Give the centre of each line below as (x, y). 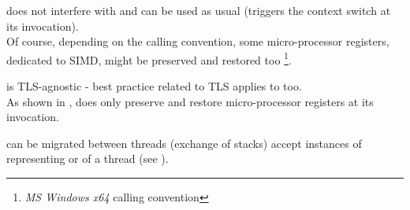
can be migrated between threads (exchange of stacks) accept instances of (184, 143)
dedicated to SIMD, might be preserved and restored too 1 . (149, 58)
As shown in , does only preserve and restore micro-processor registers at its (190, 101)
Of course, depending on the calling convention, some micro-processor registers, (198, 41)
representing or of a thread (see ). (88, 158)
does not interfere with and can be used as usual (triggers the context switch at (199, 10)
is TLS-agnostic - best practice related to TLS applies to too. (154, 86)
